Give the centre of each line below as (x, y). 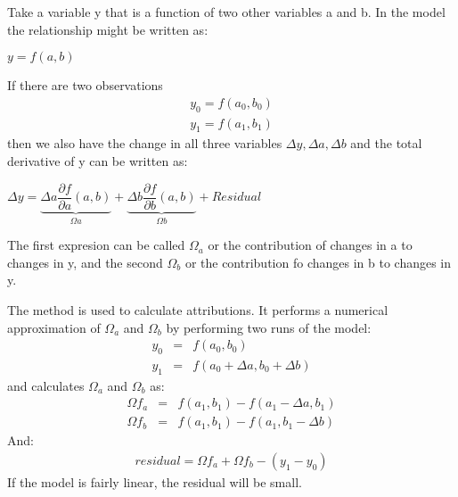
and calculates (46, 385)
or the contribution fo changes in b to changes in (318, 262)
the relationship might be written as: (108, 29)
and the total (386, 143)
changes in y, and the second (85, 262)
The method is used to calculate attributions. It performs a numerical (198, 309)
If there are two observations (85, 85)
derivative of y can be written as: (98, 161)
